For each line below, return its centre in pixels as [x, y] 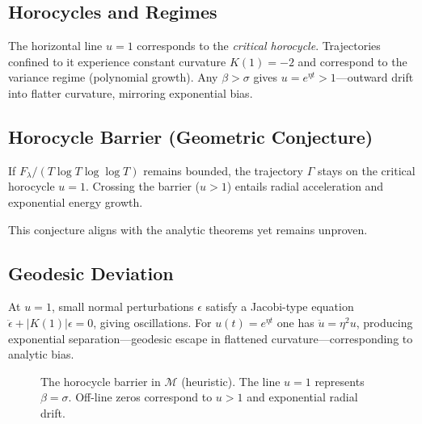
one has [295, 322]
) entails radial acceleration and [305, 186]
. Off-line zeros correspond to [140, 397]
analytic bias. [41, 354]
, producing [384, 322]
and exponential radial [302, 397]
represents [340, 381]
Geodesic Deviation [91, 273]
